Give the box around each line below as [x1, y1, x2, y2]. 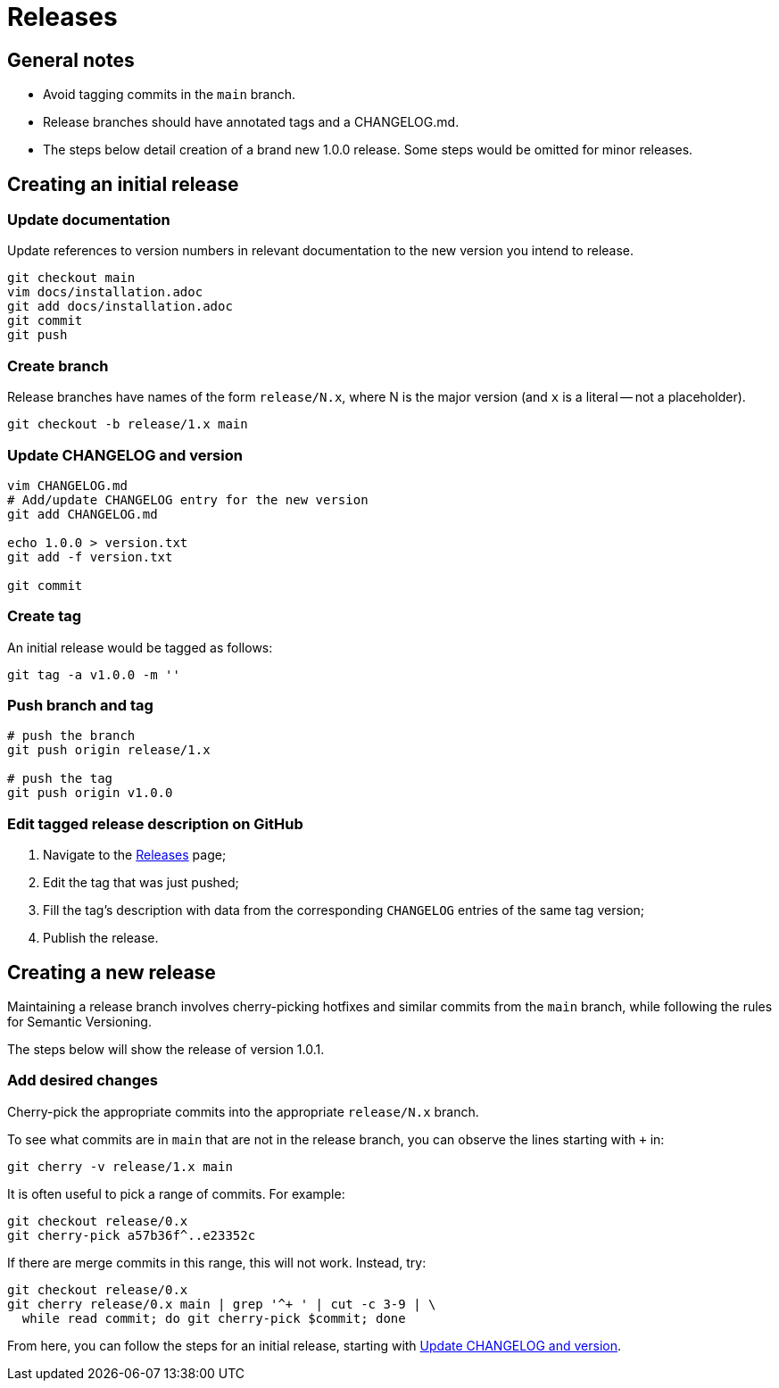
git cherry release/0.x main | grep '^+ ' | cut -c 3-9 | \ [7, 1296, 436, 1311]
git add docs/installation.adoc [7, 299, 233, 314]
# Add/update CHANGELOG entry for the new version [7, 492, 369, 507]
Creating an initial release [7, 172, 239, 195]
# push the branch [7, 728, 136, 744]
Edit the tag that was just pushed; [43, 875, 239, 891]
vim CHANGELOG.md [7, 478, 128, 493]
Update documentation [7, 211, 170, 229]
